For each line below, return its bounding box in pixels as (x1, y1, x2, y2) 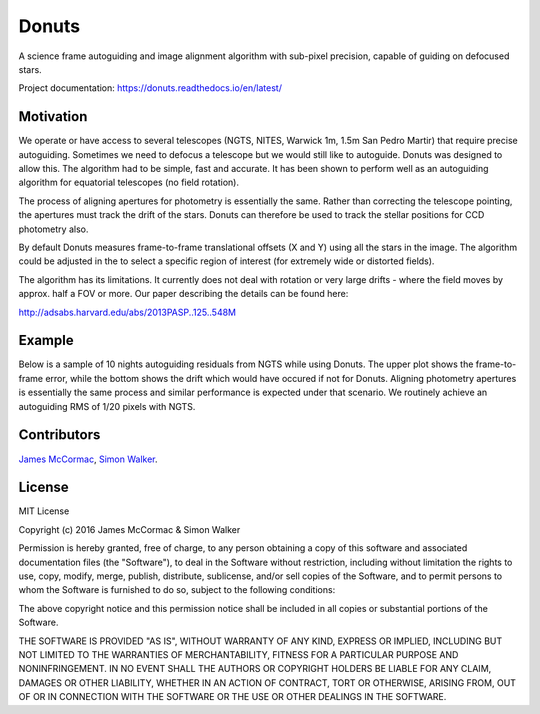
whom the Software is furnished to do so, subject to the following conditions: (18, 584, 336, 596)
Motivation (18, 108, 88, 125)
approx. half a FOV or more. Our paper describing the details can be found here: (18, 288, 349, 300)
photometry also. (18, 223, 89, 235)
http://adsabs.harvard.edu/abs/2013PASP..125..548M (18, 306, 237, 318)
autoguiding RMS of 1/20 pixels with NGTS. (18, 400, 196, 412)
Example (18, 332, 74, 349)
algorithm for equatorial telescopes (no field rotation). (18, 176, 240, 189)
